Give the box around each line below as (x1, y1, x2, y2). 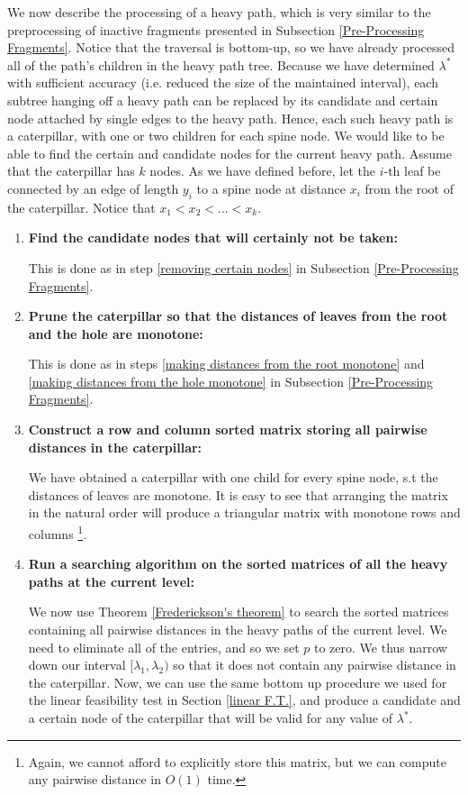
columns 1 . (28, 522, 87, 543)
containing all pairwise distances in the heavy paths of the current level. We (28, 620, 447, 639)
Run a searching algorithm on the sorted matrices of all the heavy (28, 554, 448, 573)
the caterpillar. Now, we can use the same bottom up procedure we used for (28, 672, 447, 691)
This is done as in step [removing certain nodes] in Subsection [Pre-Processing (28, 258, 459, 277)
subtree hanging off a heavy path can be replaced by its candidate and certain (7, 90, 438, 109)
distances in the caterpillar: (28, 437, 202, 456)
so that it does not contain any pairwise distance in (173, 655, 456, 674)
